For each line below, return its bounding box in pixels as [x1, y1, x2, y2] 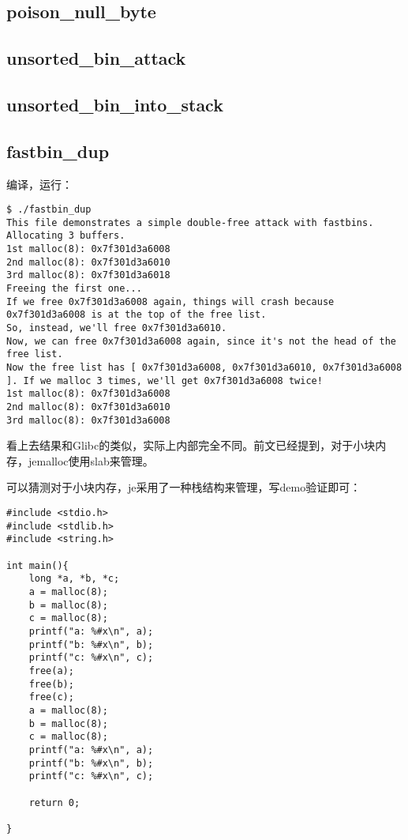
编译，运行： [6, 175, 73, 192]
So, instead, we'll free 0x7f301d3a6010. [6, 322, 227, 334]
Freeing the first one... [6, 283, 142, 295]
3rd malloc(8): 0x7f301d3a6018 [6, 269, 170, 281]
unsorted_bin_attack [6, 46, 186, 70]
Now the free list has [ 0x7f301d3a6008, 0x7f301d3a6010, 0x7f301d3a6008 [6, 362, 402, 374]
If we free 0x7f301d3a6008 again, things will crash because [6, 296, 335, 307]
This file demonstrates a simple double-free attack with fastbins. [6, 217, 374, 228]
